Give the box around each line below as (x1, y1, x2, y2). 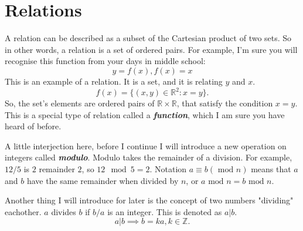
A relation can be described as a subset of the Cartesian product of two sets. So (5, 32, 292, 44)
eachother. (5, 205, 42, 217)
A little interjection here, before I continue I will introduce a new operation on (5, 139, 287, 152)
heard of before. (5, 120, 62, 132)
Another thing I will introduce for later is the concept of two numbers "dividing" (5, 194, 294, 206)
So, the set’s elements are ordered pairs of (5, 97, 155, 109)
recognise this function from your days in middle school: (5, 55, 206, 67)
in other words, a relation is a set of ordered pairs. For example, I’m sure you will (5, 43, 298, 55)
